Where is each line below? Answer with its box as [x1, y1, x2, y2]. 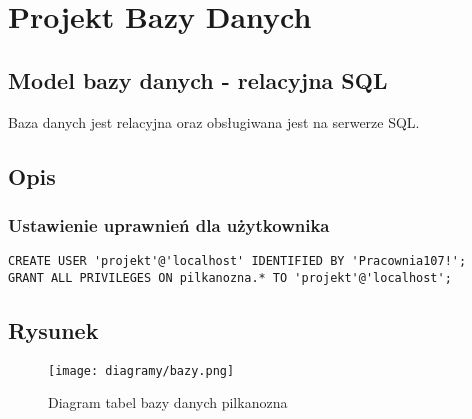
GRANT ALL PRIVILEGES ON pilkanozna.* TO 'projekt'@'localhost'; [8, 270, 452, 285]
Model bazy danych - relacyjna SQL [8, 64, 388, 95]
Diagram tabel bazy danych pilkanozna [48, 392, 288, 413]
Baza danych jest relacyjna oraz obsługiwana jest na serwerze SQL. [8, 111, 420, 132]
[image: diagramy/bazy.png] [48, 363, 235, 378]
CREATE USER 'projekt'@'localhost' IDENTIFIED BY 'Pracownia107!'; [8, 254, 467, 269]
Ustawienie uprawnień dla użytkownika [8, 212, 330, 237]
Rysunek [8, 314, 99, 345]
